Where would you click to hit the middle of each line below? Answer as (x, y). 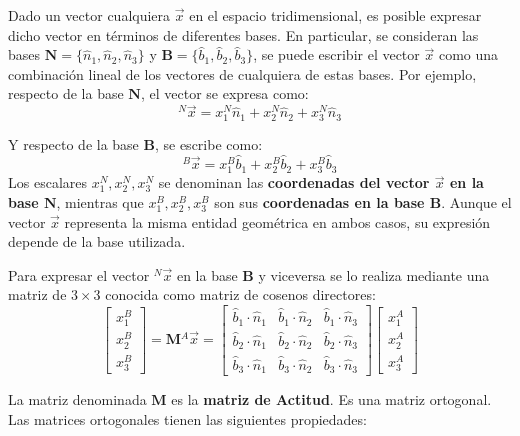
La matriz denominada (77, 399)
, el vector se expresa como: (224, 93)
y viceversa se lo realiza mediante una (374, 274)
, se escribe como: (208, 144)
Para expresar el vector (79, 274)
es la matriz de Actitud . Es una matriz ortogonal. (331, 399)
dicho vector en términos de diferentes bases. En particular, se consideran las (243, 34)
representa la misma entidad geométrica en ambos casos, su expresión (277, 221)
